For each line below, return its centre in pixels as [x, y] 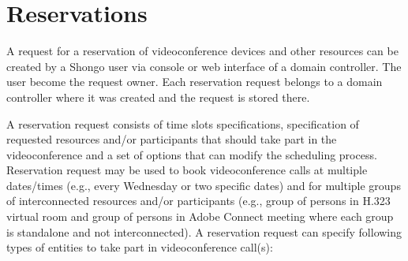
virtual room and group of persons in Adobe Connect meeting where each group [200, 216]
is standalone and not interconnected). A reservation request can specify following [204, 231]
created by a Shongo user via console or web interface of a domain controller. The [204, 66]
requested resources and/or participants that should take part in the [172, 139]
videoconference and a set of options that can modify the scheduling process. [192, 154]
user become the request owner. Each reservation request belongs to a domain [195, 82]
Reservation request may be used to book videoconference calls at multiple [187, 170]
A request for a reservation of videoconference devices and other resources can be [202, 51]
